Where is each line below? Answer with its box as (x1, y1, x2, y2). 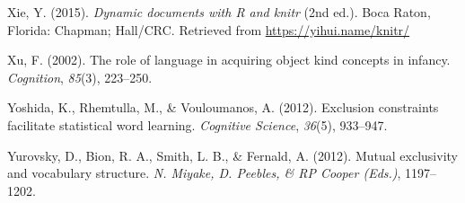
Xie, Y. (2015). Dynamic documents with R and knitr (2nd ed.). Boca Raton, (7, 3, 431, 21)
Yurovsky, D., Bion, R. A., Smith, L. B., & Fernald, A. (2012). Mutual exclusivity (7, 146, 458, 164)
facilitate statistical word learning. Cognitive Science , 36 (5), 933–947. (7, 115, 388, 134)
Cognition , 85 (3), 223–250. (7, 67, 153, 86)
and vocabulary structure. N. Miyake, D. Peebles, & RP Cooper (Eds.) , (7, 163, 401, 182)
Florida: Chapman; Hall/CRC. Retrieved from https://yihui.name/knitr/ (7, 20, 410, 39)
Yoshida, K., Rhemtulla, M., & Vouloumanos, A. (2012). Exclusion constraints (7, 98, 439, 117)
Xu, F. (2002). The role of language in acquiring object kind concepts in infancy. (7, 50, 451, 69)
